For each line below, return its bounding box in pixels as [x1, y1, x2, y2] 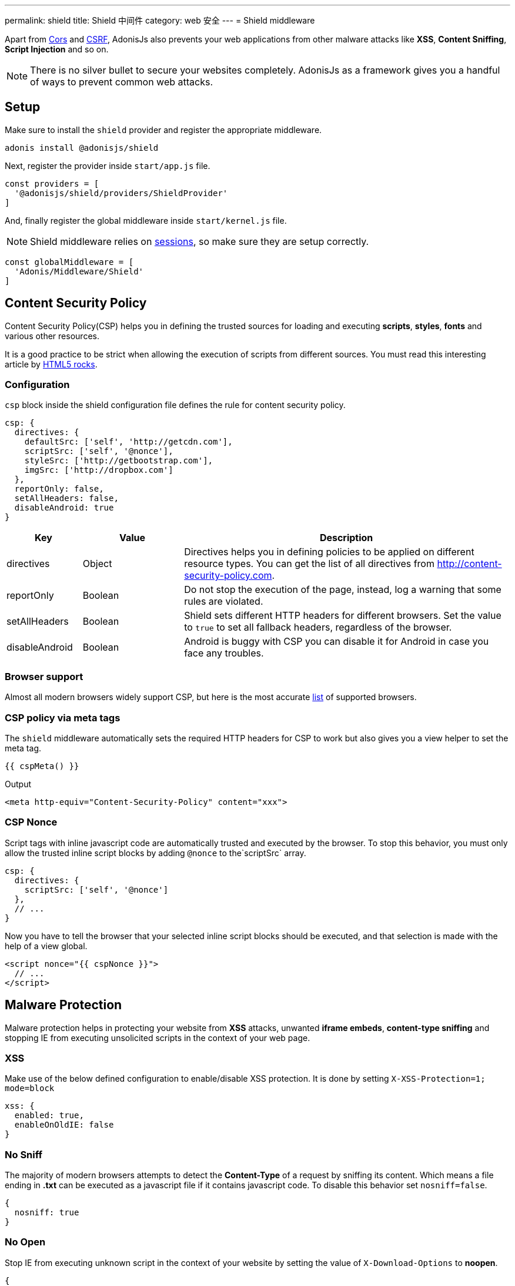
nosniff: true [14, 1208, 79, 1218]
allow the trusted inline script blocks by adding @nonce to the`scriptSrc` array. [5, 847, 306, 858]
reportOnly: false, [14, 484, 104, 494]
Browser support [5, 670, 83, 682]
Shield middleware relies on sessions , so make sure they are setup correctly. [30, 235, 369, 247]
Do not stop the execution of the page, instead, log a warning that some [184, 584, 501, 596]
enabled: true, [14, 1111, 84, 1121]
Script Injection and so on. [5, 44, 109, 54]
